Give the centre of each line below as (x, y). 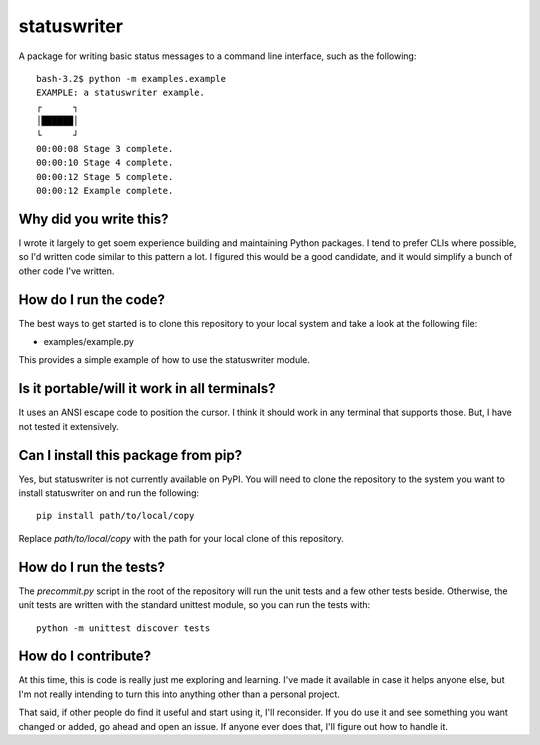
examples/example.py (89, 342)
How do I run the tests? (91, 566)
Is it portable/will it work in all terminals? (147, 388)
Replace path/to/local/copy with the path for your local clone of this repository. (181, 538)
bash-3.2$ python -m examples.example (131, 78)
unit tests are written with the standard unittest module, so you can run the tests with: (194, 605)
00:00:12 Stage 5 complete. (105, 176)
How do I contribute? (85, 656)
